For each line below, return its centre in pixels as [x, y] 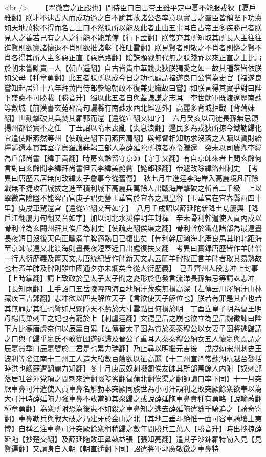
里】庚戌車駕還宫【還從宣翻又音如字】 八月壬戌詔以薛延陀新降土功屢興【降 [131, 208]
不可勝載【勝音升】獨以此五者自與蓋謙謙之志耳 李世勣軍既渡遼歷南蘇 [143, 97]
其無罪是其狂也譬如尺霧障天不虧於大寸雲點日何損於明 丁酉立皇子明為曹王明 [133, 308]
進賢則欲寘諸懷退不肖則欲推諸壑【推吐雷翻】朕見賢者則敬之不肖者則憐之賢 [129, 47]
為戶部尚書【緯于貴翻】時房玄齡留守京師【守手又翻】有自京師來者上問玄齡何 [133, 157]
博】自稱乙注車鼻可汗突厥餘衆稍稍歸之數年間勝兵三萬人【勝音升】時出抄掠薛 [133, 428]
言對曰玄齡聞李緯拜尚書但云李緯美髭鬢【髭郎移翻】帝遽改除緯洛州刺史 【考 [131, 168]
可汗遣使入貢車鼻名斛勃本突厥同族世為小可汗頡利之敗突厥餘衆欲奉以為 [143, 388]
